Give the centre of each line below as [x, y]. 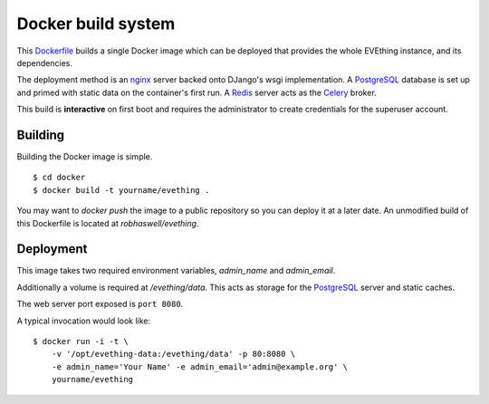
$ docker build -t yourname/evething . [121, 190]
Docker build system [96, 24]
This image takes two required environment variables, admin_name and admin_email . [176, 271]
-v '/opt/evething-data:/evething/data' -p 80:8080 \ [173, 354]
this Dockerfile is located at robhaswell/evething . [108, 223]
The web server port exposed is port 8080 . [100, 304]
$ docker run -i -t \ [81, 341]
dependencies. [44, 63]
